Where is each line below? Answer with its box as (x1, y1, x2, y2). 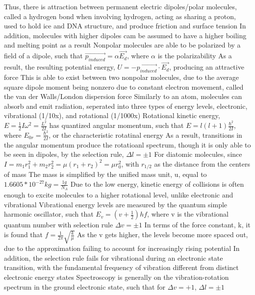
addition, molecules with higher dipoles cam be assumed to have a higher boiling (4, 30, 247, 40)
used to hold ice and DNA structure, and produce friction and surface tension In (4, 21, 246, 31)
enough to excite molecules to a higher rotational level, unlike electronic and (4, 190, 233, 200)
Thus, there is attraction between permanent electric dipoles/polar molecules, (4, 1, 237, 11)
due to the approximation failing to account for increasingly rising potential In (4, 243, 240, 253)
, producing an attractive (169, 62, 244, 72)
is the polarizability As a (157, 50, 232, 61)
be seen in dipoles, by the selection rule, (4, 149, 124, 159)
